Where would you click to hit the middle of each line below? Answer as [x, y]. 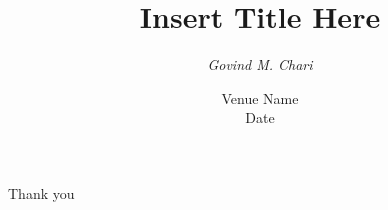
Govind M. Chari [260, 64]
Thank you [41, 192]
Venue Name [260, 97]
